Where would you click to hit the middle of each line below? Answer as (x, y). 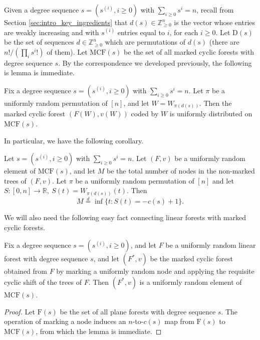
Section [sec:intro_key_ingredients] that (66, 22)
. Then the (215, 103)
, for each (184, 32)
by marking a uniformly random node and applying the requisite (155, 271)
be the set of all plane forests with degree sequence (138, 311)
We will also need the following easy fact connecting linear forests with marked (125, 217)
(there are (224, 42)
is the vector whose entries (215, 22)
